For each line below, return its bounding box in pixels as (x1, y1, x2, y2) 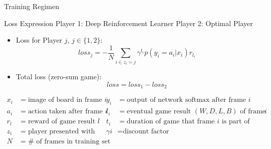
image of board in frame (28, 96, 102, 104)
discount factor (123, 127, 169, 135)
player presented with (28, 127, 95, 135)
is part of (222, 118, 250, 125)
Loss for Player (16, 35, 62, 45)
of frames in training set (36, 137, 111, 145)
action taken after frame (28, 108, 103, 115)
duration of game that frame (126, 118, 215, 125)
